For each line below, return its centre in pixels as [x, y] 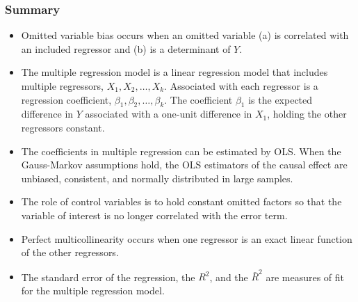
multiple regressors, [62, 86]
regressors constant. [63, 127]
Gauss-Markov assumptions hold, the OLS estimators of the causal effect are [184, 165]
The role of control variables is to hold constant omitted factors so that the [181, 201]
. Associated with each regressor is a [241, 86]
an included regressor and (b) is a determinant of [126, 48]
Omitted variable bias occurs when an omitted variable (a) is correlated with [185, 35]
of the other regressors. [70, 252]
